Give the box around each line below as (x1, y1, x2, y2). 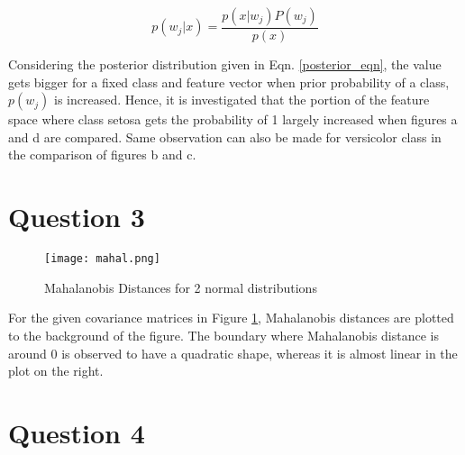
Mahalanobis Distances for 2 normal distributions (44, 278, 317, 296)
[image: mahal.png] (44, 252, 160, 266)
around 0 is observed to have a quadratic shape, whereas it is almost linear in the (8, 343, 458, 362)
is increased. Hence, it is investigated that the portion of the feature (54, 90, 430, 109)
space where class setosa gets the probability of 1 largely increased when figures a (8, 110, 458, 129)
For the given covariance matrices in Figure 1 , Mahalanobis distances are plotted (8, 308, 454, 327)
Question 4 (8, 414, 145, 450)
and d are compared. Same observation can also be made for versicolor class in (8, 127, 442, 146)
